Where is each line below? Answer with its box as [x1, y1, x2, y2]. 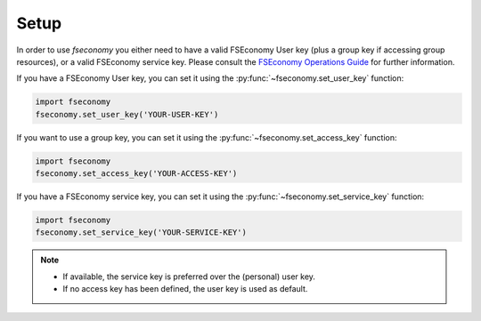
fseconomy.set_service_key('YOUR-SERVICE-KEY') [35, 228, 247, 237]
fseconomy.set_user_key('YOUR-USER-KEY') [35, 109, 219, 119]
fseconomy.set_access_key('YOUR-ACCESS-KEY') [35, 169, 238, 179]
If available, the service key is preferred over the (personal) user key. [62, 271, 316, 282]
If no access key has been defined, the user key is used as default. [62, 284, 308, 294]
